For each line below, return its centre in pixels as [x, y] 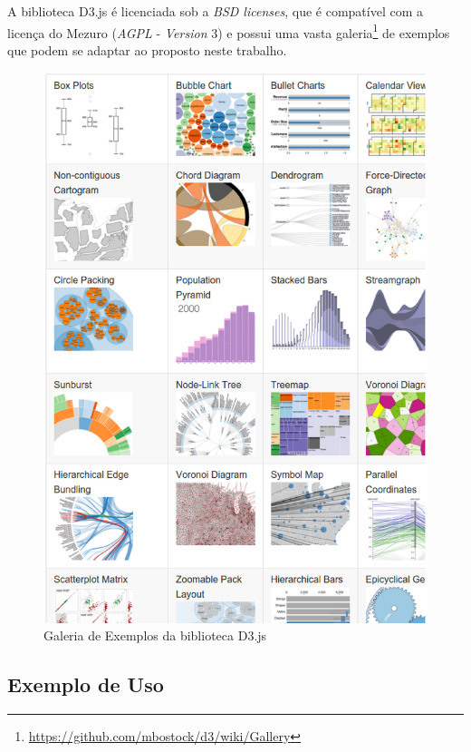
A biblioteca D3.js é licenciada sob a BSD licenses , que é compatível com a [215, 11]
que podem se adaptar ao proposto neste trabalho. [147, 49]
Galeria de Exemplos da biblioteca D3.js [155, 635]
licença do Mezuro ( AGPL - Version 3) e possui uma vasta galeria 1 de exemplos [229, 31]
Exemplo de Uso [86, 684]
